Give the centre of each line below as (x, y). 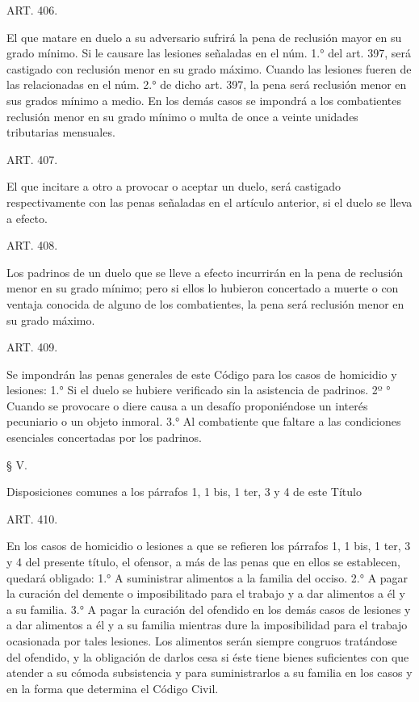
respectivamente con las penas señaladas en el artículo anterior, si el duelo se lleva (209, 202)
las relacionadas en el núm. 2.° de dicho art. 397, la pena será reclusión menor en (207, 84)
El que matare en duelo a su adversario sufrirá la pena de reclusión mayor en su (204, 37)
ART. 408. (32, 245)
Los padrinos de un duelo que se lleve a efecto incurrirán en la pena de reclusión (205, 272)
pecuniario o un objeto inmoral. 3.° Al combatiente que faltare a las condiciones (204, 421)
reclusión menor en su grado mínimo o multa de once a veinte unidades (182, 116)
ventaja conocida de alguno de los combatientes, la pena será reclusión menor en (205, 303)
